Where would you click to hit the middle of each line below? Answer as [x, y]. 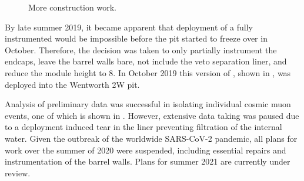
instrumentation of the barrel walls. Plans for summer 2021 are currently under [148, 161]
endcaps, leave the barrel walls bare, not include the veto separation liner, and [146, 61]
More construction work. [72, 7]
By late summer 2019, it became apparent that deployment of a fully [129, 27]
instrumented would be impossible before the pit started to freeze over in [136, 38]
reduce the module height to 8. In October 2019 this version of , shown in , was [148, 72]
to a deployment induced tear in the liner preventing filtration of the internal [143, 127]
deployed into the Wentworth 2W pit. [72, 84]
